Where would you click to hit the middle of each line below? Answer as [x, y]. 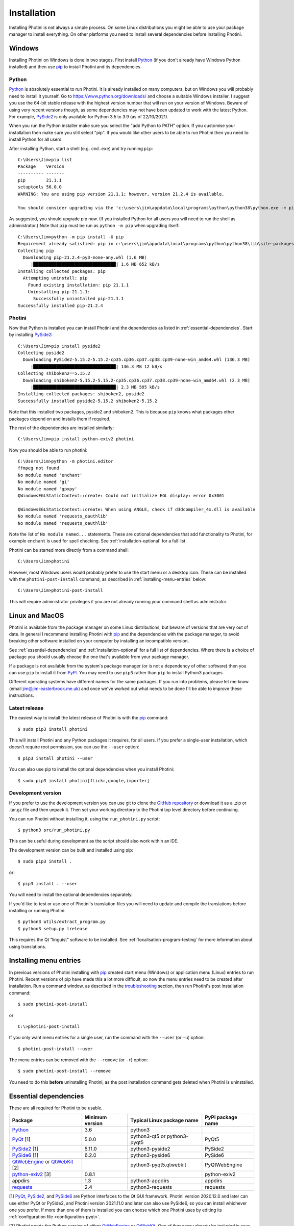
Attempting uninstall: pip [55, 278]
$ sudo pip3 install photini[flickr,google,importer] [84, 780]
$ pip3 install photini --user [55, 758]
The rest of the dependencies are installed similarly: [61, 428]
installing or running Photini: [37, 911]
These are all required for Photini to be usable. [56, 1108]
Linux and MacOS [37, 615]
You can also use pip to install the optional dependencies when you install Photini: [92, 769]
